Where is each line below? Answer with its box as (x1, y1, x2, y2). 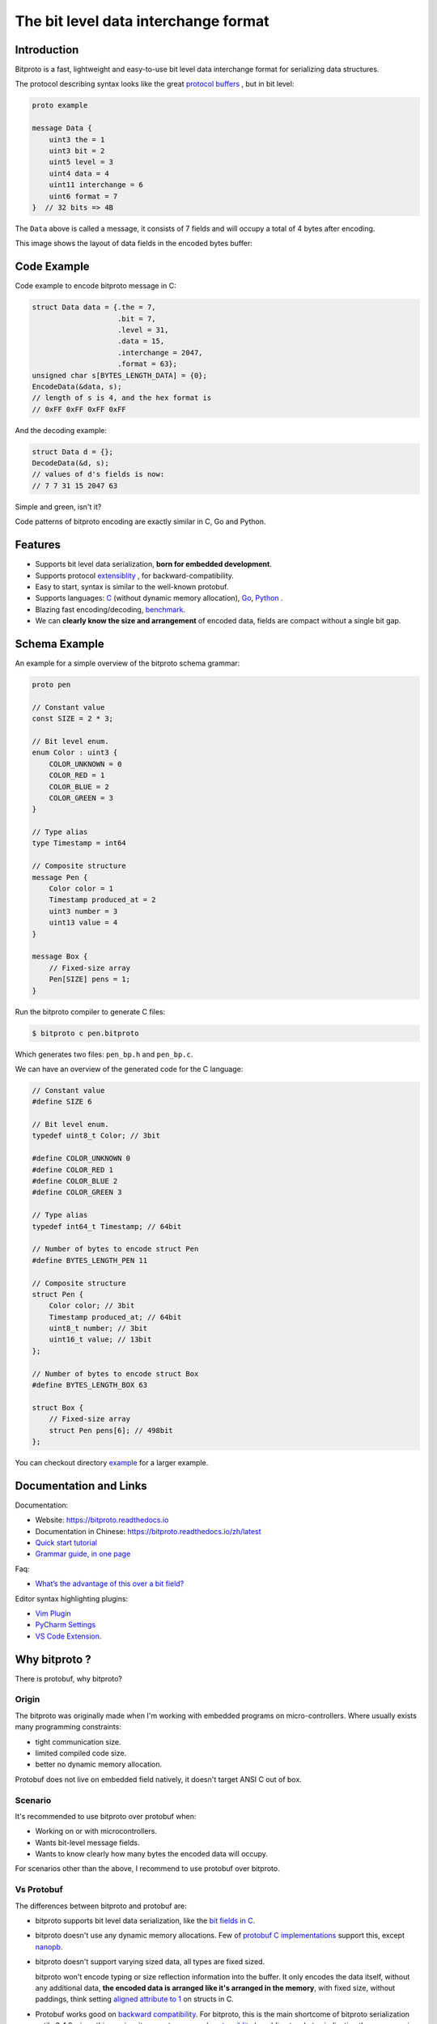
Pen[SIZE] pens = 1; (49, 975, 131, 984)
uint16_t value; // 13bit (49, 1335, 152, 1344)
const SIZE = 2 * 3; (32, 714, 113, 724)
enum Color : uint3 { (32, 748, 118, 757)
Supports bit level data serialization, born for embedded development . (35, 559, 273, 569)
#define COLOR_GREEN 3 (32, 1188, 122, 1197)
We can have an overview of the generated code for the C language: (15, 1064, 244, 1074)
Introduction (15, 43, 79, 57)
